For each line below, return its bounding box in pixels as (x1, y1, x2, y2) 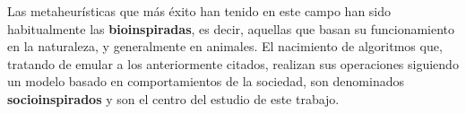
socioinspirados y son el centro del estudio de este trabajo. (7, 89, 340, 108)
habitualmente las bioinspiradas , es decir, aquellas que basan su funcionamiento (7, 19, 455, 38)
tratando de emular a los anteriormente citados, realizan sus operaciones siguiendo (7, 54, 459, 73)
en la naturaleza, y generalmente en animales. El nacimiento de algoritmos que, (7, 37, 443, 56)
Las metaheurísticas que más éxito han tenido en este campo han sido (7, 2, 392, 20)
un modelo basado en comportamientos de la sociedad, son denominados (7, 72, 404, 91)
